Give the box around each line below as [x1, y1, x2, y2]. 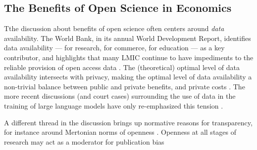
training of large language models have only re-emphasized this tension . [4, 100, 223, 111]
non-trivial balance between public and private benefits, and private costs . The [4, 81, 245, 91]
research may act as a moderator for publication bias [4, 136, 164, 147]
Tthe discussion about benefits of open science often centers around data [4, 23, 224, 34]
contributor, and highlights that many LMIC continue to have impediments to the [4, 52, 254, 62]
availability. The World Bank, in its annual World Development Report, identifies [4, 33, 251, 43]
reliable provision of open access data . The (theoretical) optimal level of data [4, 62, 240, 72]
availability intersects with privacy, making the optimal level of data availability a [4, 72, 252, 82]
